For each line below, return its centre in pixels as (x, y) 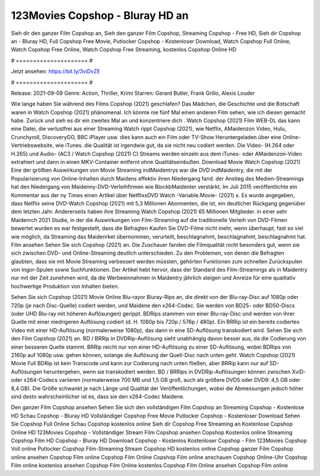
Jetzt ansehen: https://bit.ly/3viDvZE (56, 72)
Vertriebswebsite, (33, 146)
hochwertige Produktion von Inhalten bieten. (65, 286)
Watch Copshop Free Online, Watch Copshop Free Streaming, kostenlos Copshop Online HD (124, 50)
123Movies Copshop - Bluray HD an (100, 15)
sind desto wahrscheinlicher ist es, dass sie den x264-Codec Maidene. (98, 396)
